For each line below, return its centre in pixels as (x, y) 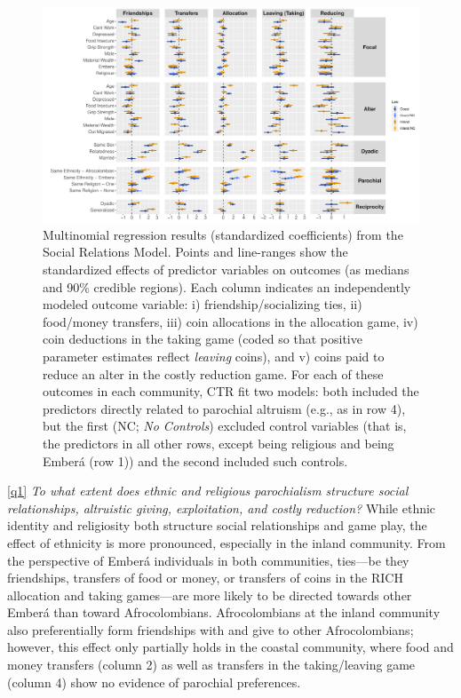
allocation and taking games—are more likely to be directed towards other (210, 595)
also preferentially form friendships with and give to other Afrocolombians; (211, 629)
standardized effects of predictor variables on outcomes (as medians (226, 269)
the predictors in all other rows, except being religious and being (219, 443)
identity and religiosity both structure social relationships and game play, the (217, 525)
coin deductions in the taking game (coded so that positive (203, 339)
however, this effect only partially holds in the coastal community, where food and (230, 647)
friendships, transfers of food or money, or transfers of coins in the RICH (205, 578)
